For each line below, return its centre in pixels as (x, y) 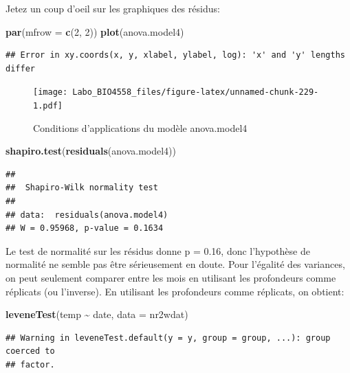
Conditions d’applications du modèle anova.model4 (140, 127)
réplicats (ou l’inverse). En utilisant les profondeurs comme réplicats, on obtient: (175, 291)
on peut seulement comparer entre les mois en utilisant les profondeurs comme (171, 278)
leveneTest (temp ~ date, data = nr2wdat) (97, 314)
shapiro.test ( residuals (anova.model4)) (91, 151)
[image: (51, 92)
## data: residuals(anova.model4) (87, 215)
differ (20, 68)
